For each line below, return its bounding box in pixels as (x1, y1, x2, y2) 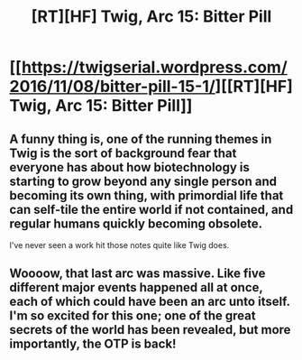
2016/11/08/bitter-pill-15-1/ (9, 77, 215, 97)
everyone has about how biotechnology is (9, 160, 251, 175)
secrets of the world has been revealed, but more (9, 322, 291, 337)
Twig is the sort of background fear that (9, 145, 237, 161)
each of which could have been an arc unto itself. (9, 294, 290, 309)
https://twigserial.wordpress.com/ (21, 57, 288, 78)
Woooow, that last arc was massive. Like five (9, 266, 266, 282)
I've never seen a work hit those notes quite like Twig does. (9, 240, 230, 250)
